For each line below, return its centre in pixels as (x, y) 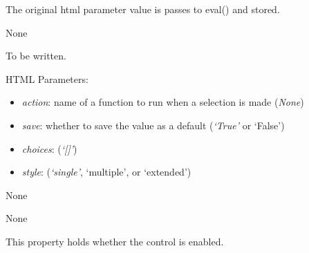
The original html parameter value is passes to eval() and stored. (143, 9)
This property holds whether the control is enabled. (115, 241)
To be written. (36, 56)
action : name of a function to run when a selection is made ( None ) (163, 102)
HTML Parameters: (47, 78)
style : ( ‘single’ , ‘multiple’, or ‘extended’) (106, 172)
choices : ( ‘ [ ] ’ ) (49, 148)
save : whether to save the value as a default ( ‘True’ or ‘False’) (153, 125)
